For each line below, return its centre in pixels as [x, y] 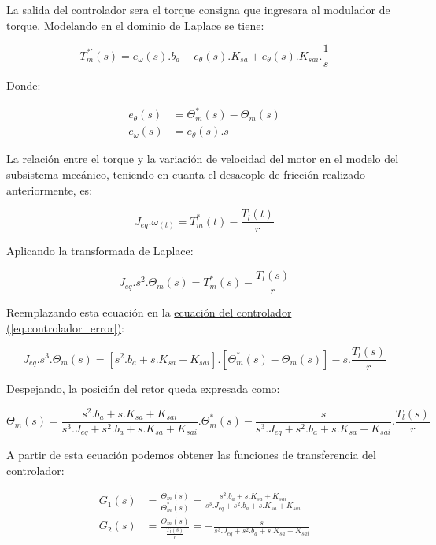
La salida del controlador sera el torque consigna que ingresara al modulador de [198, 9]
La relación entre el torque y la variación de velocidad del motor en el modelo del [203, 159]
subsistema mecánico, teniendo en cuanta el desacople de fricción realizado [186, 174]
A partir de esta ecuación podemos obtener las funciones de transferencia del [191, 455]
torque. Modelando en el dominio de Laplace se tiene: [135, 25]
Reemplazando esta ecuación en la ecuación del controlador [149, 311]
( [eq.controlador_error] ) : [65, 327]
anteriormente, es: [50, 189]
